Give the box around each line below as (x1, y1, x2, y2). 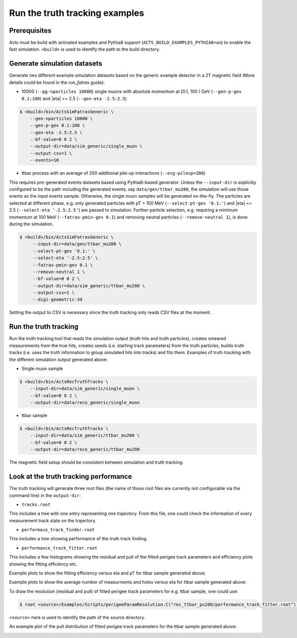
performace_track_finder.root (21, 527, 95, 533)
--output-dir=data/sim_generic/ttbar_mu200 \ (32, 283, 146, 288)
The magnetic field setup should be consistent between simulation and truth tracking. (9, 459, 184, 465)
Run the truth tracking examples (9, 7, 145, 18)
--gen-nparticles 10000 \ (30, 116, 93, 121)
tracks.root (21, 501, 50, 507)
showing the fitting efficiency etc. (9, 561, 78, 567)
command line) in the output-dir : (9, 492, 81, 498)
